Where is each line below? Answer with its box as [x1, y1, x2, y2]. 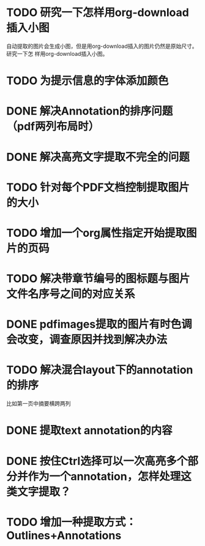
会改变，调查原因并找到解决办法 [6, 333, 168, 347]
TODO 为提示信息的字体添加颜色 [6, 74, 169, 88]
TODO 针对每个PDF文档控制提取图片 [6, 180, 190, 194]
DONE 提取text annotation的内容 [6, 424, 173, 437]
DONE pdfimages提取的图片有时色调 [6, 317, 192, 331]
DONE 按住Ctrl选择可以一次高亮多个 [6, 454, 188, 468]
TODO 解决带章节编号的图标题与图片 [6, 272, 190, 286]
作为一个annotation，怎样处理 [28, 469, 181, 483]
